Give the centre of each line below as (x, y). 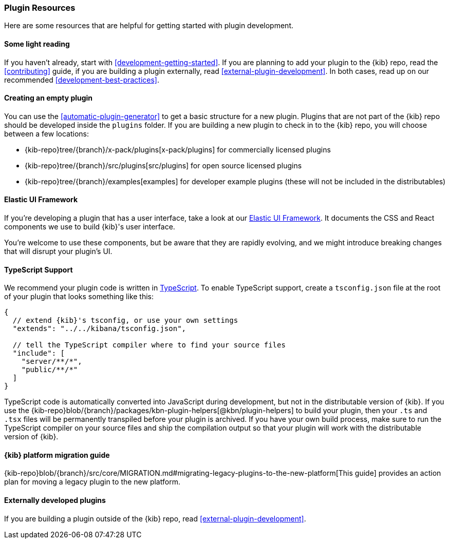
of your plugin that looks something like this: (79, 297)
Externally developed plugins (55, 500)
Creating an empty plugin (49, 98)
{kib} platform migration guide (57, 455)
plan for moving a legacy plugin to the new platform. (92, 482)
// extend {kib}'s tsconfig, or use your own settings (125, 321)
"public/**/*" (50, 370)
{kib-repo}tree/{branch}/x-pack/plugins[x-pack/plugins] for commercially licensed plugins (178, 149)
